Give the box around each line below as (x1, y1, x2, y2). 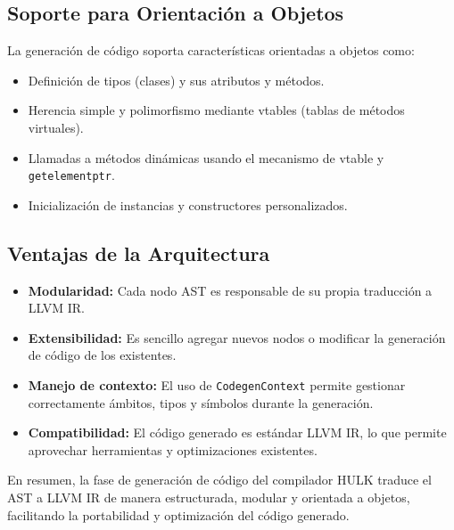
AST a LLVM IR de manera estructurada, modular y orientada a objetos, (7, 488, 410, 507)
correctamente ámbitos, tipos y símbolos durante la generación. (28, 393, 374, 412)
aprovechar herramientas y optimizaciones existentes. (28, 440, 318, 459)
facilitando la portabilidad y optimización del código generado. (7, 505, 350, 524)
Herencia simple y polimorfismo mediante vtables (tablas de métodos (28, 101, 405, 119)
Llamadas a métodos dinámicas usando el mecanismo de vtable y (28, 148, 384, 167)
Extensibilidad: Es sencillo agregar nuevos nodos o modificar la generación (28, 328, 446, 347)
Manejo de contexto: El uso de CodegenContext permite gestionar (28, 376, 406, 394)
